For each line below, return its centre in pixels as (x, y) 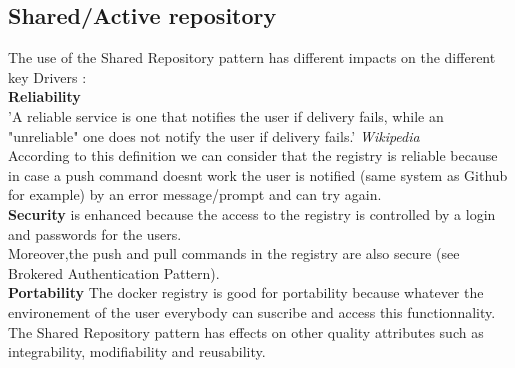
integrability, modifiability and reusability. (137, 351)
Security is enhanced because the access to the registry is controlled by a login (252, 213)
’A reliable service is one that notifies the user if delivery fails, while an (226, 115)
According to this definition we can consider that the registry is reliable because (253, 155)
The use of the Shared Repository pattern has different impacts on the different (252, 57)
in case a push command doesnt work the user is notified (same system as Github (258, 174)
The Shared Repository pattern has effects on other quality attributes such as (246, 331)
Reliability (44, 96)
